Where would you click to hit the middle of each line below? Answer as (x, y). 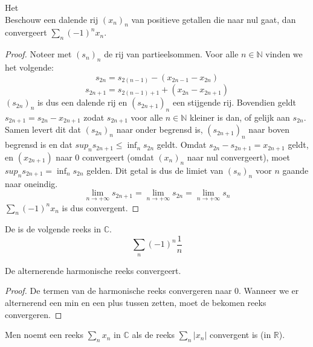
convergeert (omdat (118, 157)
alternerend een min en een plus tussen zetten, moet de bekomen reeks (136, 302)
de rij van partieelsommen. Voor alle (171, 54)
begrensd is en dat (39, 145)
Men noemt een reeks (44, 335)
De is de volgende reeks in (53, 229)
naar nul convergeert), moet (238, 157)
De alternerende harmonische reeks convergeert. (93, 270)
